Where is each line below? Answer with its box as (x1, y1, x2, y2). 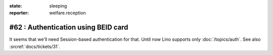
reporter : (9, 10, 29, 16)
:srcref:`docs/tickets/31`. (9, 43, 61, 49)
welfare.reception (49, 10, 86, 16)
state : (9, 3, 22, 9)
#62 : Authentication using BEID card (9, 23, 128, 32)
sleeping (49, 3, 67, 9)
